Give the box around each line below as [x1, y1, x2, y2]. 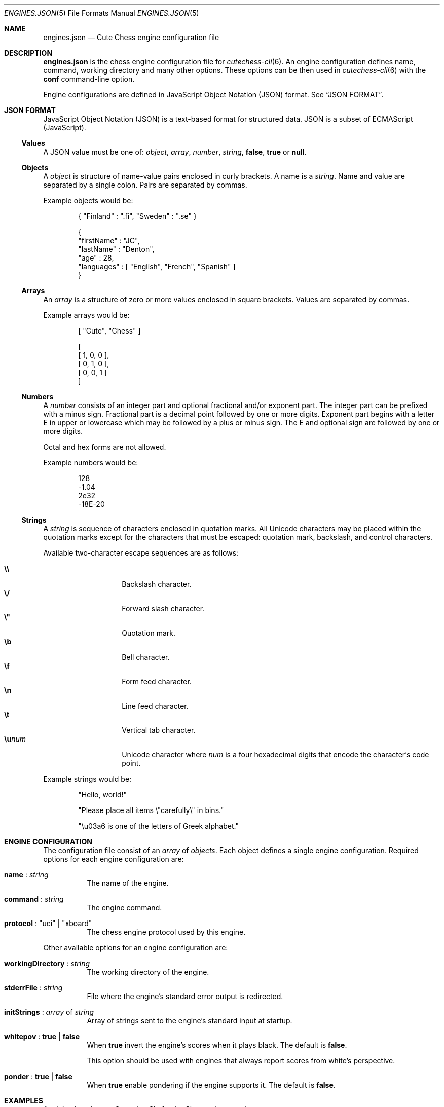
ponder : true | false [4, 1072, 72, 1081]
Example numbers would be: [43, 458, 138, 467]
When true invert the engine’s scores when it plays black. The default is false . [87, 1041, 347, 1049]
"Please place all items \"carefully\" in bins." [78, 806, 224, 815]
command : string [4, 895, 64, 903]
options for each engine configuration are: [43, 855, 184, 863]
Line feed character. [122, 702, 189, 710]
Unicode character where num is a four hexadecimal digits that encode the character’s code [122, 750, 429, 759]
